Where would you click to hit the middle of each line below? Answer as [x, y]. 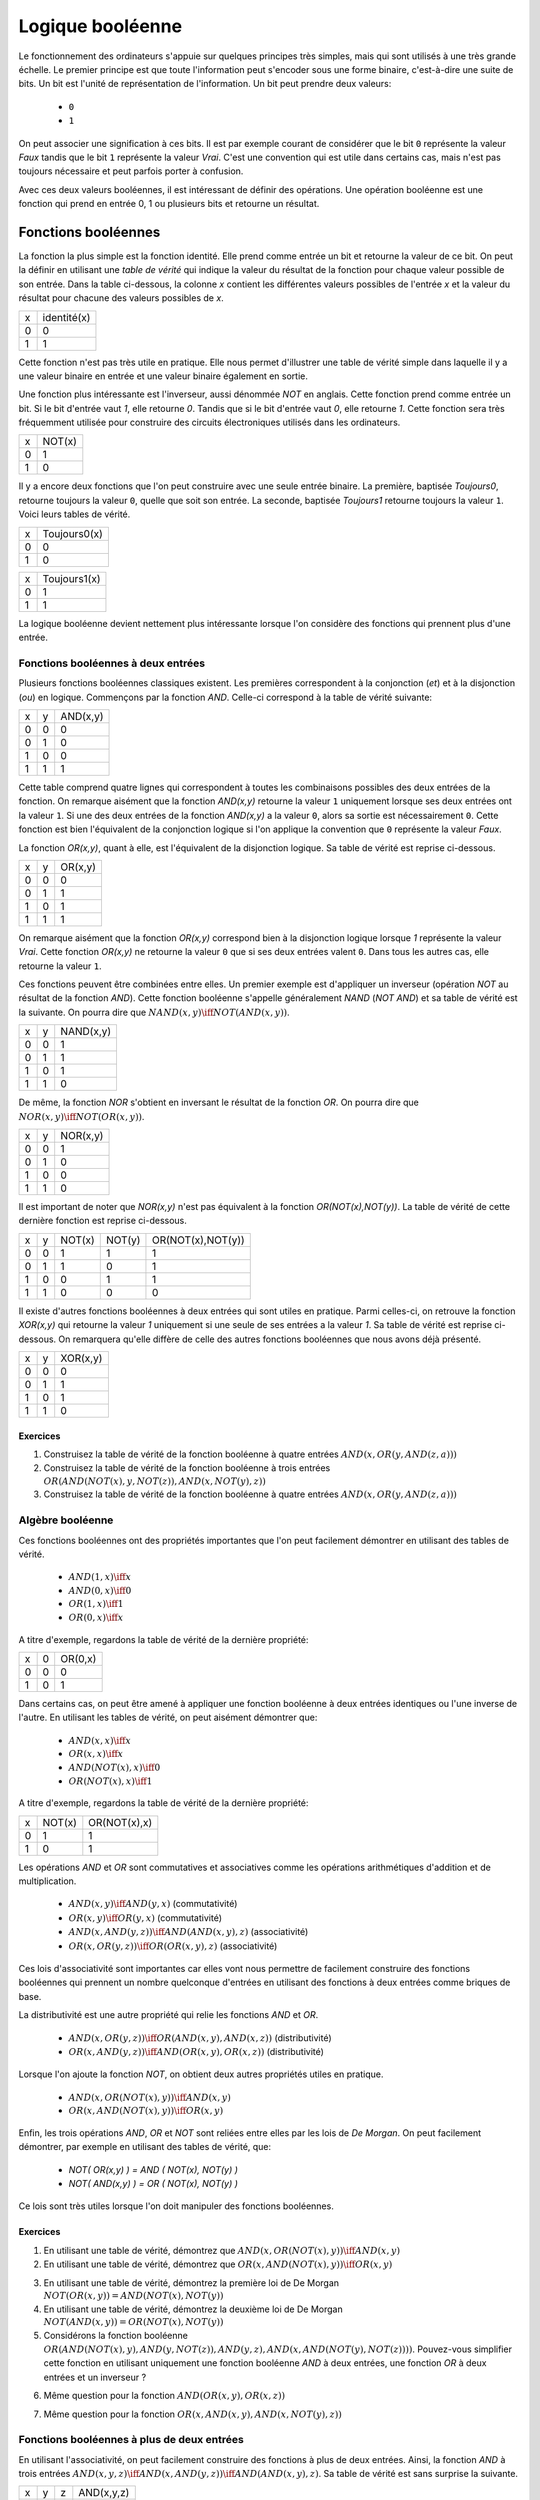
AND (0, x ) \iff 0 [100, 1590]
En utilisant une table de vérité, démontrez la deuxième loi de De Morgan [193, 2309]
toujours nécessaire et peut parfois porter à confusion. [131, 171]
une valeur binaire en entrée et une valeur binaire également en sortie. [163, 376]
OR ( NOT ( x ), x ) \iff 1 [110, 1781]
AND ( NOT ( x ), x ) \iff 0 [114, 1768]
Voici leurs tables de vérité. [74, 514]
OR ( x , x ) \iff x [96, 1754]
